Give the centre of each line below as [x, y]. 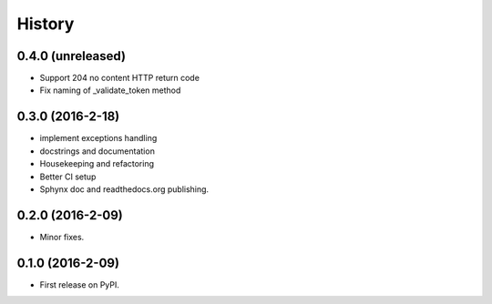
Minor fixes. [62, 237]
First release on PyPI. [80, 284]
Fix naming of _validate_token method [110, 90]
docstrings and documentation [97, 151]
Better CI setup [68, 177]
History [46, 24]
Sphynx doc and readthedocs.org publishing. [124, 189]
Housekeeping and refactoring [97, 164]
